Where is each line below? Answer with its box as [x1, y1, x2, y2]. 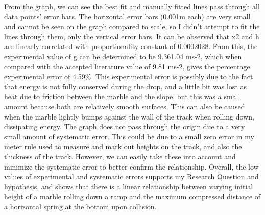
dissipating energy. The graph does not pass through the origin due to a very [4, 121, 245, 132]
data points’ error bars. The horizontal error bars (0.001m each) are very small [4, 11, 251, 21]
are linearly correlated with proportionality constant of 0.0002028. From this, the [4, 41, 258, 52]
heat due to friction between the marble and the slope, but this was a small [4, 91, 240, 102]
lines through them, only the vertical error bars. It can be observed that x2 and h [4, 31, 259, 41]
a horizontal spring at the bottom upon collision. [4, 201, 157, 211]
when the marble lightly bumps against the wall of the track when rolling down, [4, 111, 254, 122]
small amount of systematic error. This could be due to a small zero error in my [4, 131, 254, 141]
